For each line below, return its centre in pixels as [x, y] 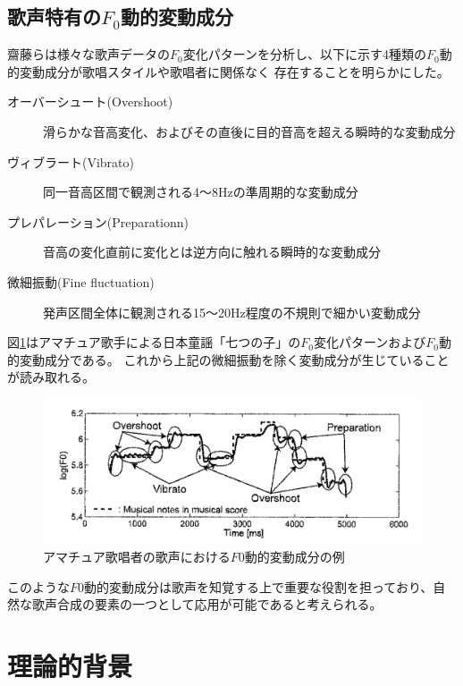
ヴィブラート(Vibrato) [71, 161]
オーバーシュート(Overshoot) [90, 102]
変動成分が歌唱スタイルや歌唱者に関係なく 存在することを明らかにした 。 [234, 71]
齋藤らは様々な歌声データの [88, 54]
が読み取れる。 [51, 377]
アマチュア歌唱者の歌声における [137, 556]
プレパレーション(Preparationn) [98, 221]
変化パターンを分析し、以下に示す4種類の [305, 54]
